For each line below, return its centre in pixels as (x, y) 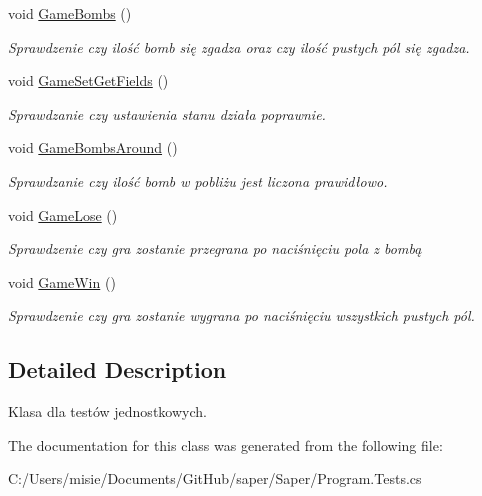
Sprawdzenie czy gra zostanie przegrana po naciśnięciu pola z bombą (215, 248)
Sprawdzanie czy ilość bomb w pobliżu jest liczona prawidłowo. (198, 180)
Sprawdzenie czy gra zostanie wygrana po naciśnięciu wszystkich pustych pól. (241, 315)
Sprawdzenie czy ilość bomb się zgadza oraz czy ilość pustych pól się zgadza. (239, 46)
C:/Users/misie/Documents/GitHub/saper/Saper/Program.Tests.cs (215, 478)
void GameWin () (62, 281)
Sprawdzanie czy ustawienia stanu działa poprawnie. (167, 113)
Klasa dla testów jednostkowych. (107, 411)
